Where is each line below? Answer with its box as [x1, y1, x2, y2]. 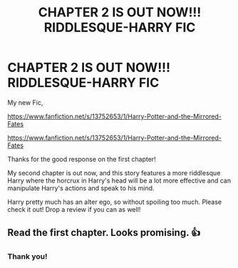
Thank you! [7, 252, 48, 262]
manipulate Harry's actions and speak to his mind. [7, 183, 155, 192]
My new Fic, [7, 98, 43, 107]
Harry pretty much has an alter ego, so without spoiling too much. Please [7, 197, 222, 206]
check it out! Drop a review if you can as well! [7, 205, 141, 214]
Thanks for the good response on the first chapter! [7, 155, 156, 163]
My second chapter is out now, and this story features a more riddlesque [7, 168, 221, 177]
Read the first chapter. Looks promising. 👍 [7, 227, 201, 239]
